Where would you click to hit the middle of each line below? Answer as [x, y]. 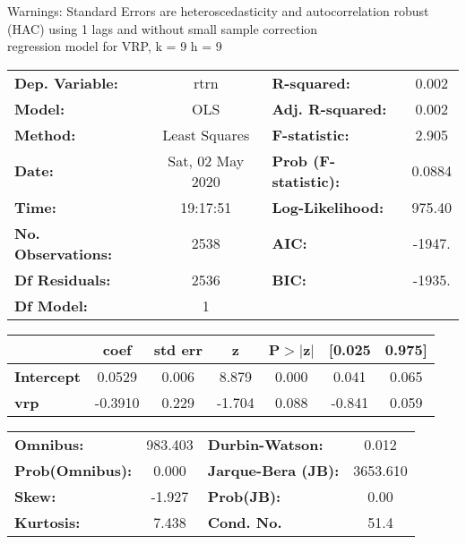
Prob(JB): [244, 496]
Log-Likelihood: [328, 207]
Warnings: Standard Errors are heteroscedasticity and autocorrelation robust [218, 11]
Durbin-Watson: [265, 444]
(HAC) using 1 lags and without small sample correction [163, 28]
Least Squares [206, 134]
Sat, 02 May [206, 160]
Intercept [47, 376]
